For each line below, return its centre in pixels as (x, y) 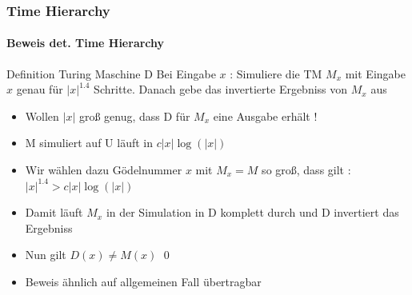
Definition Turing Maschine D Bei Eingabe (111, 73)
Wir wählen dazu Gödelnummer (104, 170)
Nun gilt (46, 255)
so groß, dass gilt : (306, 170)
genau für (40, 89)
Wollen (42, 116)
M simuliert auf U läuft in (89, 143)
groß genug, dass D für (134, 116)
